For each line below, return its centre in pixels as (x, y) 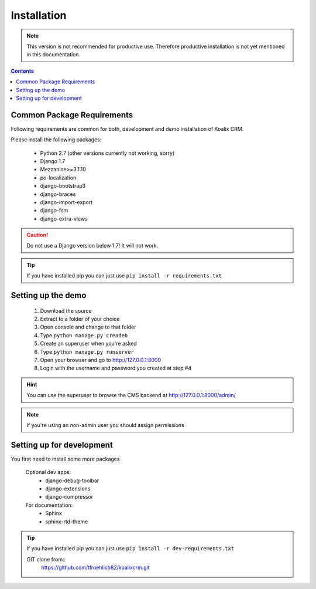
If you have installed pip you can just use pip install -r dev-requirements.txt (130, 549)
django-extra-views (64, 219)
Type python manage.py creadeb (84, 335)
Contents (23, 71)
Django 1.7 (53, 161)
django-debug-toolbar (72, 480)
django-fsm (54, 211)
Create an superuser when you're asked (88, 344)
